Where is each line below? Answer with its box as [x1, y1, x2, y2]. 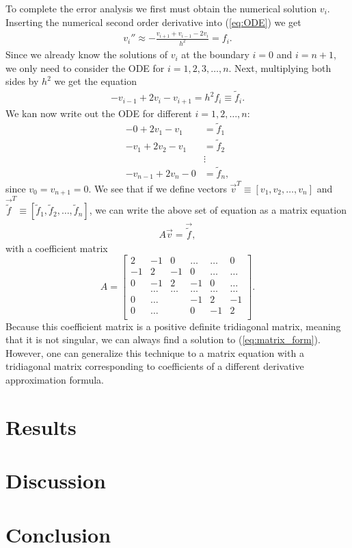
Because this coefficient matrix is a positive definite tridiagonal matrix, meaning [5, 319, 341, 333]
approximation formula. [5, 373, 105, 387]
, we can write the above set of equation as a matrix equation [89, 203, 347, 217]
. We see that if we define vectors [88, 181, 227, 195]
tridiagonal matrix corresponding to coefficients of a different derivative [5, 359, 304, 373]
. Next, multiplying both [228, 60, 331, 75]
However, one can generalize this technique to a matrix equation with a [5, 345, 304, 360]
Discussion [5, 466, 106, 495]
